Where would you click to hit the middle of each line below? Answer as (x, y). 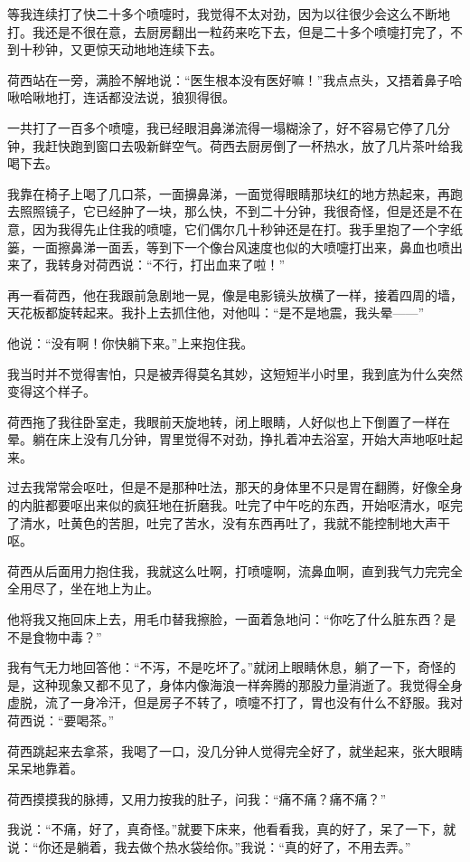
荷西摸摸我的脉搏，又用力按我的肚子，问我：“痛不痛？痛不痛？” (197, 798)
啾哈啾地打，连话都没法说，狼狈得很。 (121, 97)
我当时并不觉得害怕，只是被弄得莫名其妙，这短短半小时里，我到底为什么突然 (235, 373)
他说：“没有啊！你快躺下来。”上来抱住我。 (131, 342)
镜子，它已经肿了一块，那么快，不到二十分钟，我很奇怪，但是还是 (241, 211)
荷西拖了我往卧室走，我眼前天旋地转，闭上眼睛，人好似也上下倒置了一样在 (229, 421)
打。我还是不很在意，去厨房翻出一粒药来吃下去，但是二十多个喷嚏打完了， (229, 31)
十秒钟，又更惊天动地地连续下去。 (121, 49)
